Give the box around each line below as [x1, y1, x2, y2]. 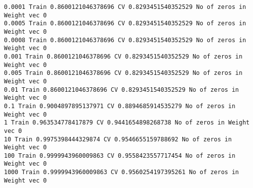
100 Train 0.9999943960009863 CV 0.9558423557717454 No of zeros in [4, 152, 236, 159]
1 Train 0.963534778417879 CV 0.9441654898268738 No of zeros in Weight [4, 119, 250, 126]
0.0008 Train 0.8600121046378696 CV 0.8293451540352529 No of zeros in [4, 36, 246, 44]
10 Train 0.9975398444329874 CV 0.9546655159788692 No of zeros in [4, 135, 232, 143]
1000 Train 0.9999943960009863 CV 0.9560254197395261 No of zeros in [4, 169, 239, 176]
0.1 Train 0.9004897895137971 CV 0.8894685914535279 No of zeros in [4, 102, 236, 110]
